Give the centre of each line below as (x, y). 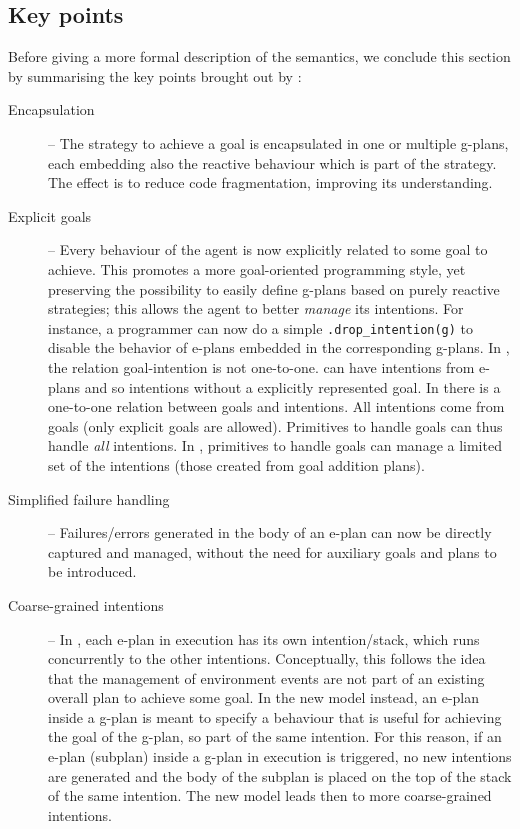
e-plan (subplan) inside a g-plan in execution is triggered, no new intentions (280, 756)
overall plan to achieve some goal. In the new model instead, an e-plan (264, 697)
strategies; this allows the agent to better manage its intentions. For (256, 308)
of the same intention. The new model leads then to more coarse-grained (270, 795)
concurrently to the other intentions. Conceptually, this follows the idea (267, 658)
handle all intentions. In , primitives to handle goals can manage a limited (275, 445)
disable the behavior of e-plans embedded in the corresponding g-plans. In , (279, 347)
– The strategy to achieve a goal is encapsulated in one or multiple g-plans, (278, 142)
